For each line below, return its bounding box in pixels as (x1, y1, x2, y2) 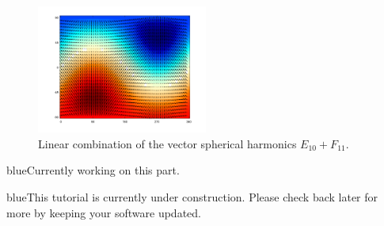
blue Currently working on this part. (6, 162, 180, 178)
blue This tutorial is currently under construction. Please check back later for (6, 188, 378, 205)
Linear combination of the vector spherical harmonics (38, 135, 297, 151)
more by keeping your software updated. (6, 204, 201, 220)
